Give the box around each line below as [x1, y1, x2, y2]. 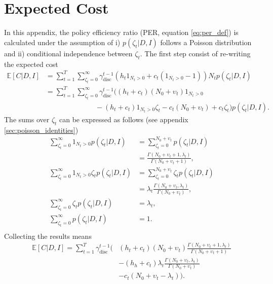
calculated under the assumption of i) [4, 37, 121, 47]
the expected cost [4, 58, 58, 69]
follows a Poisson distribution [160, 37, 252, 47]
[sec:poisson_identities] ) [4, 124, 79, 135]
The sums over [4, 114, 50, 124]
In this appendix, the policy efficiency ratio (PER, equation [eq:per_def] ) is [4, 27, 239, 38]
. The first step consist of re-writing [140, 48, 251, 58]
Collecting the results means [4, 230, 92, 241]
